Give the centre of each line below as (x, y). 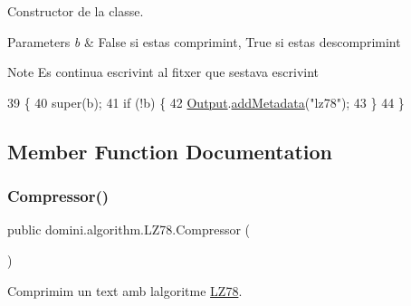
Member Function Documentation (170, 151)
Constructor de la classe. (76, 11)
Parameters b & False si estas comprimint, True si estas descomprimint (204, 41)
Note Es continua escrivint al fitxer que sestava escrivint (163, 72)
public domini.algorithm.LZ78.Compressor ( (129, 229)
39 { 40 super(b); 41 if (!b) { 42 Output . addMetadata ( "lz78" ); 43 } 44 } (206, 102)
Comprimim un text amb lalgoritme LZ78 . (125, 290)
